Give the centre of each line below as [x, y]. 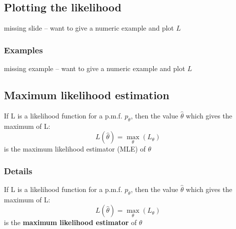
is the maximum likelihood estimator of [70, 222]
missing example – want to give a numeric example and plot [95, 68]
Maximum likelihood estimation [87, 95]
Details [18, 171]
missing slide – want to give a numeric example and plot [89, 28]
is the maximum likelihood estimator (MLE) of [75, 149]
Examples [23, 50]
